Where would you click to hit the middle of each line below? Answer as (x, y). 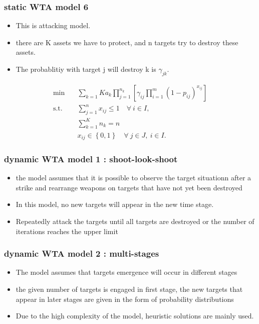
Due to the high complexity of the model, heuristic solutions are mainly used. (135, 316)
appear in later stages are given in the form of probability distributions (125, 299)
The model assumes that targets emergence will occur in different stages (126, 272)
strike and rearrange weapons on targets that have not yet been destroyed (129, 187)
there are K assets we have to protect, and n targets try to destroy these (127, 42)
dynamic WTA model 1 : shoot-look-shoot (91, 158)
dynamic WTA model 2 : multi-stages (82, 253)
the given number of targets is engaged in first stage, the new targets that (129, 289)
